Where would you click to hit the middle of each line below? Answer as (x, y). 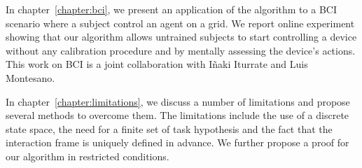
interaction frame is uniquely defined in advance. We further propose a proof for (177, 142)
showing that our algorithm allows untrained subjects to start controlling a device (181, 37)
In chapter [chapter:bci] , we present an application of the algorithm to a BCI (171, 9)
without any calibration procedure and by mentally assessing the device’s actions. (181, 50)
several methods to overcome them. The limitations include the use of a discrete (177, 115)
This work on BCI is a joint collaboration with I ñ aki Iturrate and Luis (157, 64)
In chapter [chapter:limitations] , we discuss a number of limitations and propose (178, 101)
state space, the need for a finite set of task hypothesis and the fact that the (169, 128)
